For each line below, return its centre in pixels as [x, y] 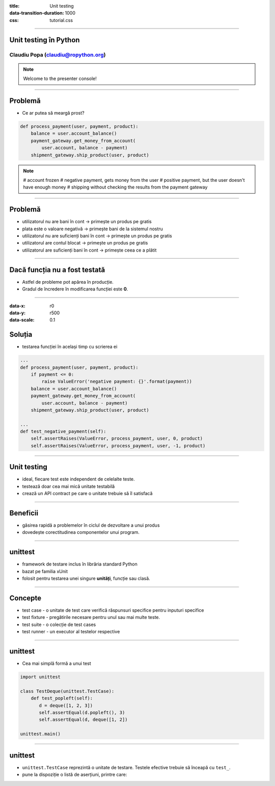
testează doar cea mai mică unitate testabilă [68, 486]
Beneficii [24, 513]
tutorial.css [61, 20]
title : [15, 6]
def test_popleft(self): [62, 698]
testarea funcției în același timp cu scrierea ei [70, 347]
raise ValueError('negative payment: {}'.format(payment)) [117, 382]
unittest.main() [40, 734]
